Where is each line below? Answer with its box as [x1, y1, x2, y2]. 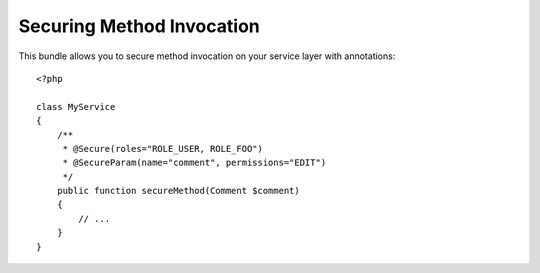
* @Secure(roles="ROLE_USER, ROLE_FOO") [62, 143, 264, 154]
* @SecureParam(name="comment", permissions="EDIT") [62, 157, 327, 169]
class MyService [36, 101, 116, 112]
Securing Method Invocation [18, 15, 260, 37]
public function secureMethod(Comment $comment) [56, 185, 300, 197]
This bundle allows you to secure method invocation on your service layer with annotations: [18, 50, 396, 62]
